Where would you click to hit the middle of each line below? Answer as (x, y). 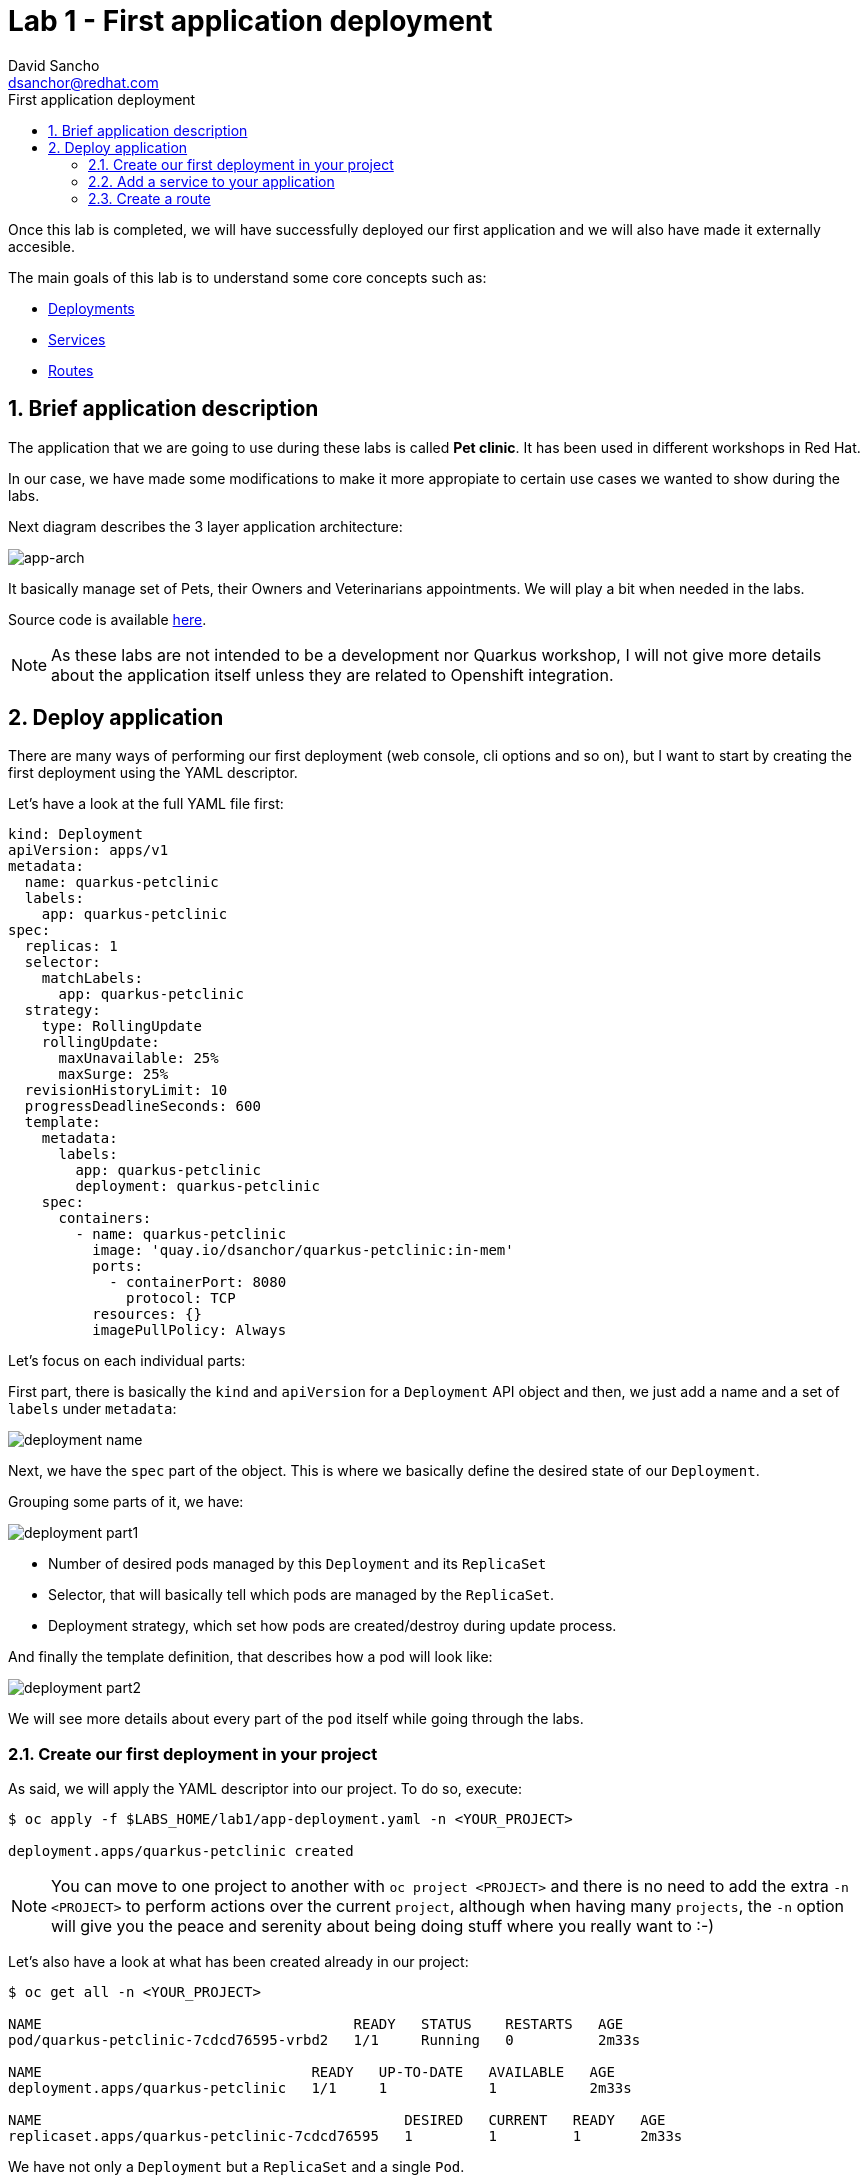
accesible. (41, 246)
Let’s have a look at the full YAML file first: (146, 804)
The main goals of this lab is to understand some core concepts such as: (247, 277)
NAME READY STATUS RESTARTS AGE (316, 2024)
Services (77, 339)
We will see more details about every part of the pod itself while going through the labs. (296, 1719)
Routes (71, 370)
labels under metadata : (92, 1409)
